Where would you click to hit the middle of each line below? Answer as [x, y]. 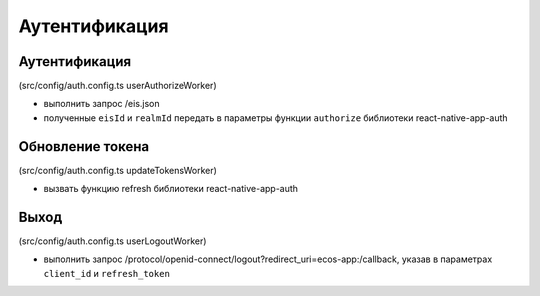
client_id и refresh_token [106, 273]
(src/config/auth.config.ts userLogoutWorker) [112, 241]
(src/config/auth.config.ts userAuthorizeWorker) [117, 86]
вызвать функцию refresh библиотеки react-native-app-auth [171, 189]
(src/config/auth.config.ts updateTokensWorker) [117, 170]
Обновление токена [84, 146]
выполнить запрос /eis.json [101, 104]
